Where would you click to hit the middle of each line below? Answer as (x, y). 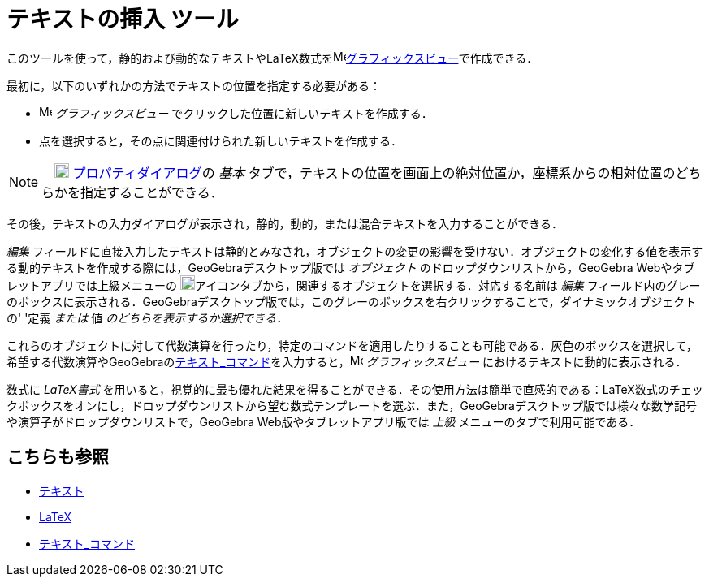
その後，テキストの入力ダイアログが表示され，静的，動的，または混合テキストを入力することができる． (285, 223)
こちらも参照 (58, 457)
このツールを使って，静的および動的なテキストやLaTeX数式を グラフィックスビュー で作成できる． (272, 58)
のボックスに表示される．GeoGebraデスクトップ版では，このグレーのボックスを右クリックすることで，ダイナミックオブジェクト (352, 301)
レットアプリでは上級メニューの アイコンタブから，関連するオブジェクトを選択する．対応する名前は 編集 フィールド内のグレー (354, 285)
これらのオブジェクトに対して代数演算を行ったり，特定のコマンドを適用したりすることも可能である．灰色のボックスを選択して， (352, 345)
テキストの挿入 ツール (123, 19)
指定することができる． (152, 192)
